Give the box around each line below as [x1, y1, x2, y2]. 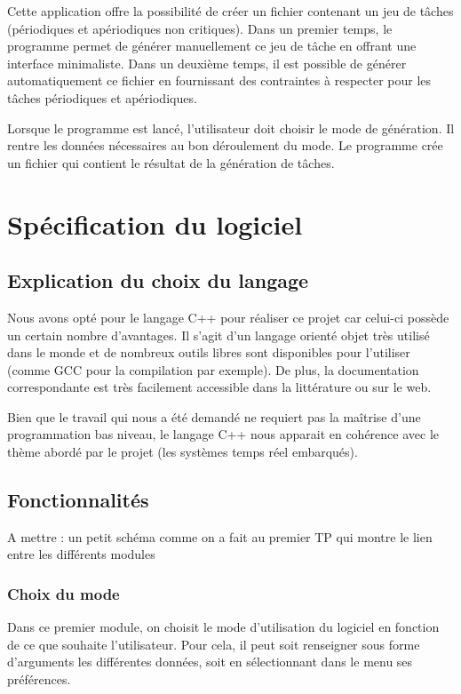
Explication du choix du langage [7, 267, 309, 294]
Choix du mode [7, 582, 120, 604]
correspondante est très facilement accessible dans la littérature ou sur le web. [7, 378, 432, 396]
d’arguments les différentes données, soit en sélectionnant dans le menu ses [7, 652, 413, 671]
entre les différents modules [7, 545, 155, 563]
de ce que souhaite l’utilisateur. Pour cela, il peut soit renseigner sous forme [7, 634, 420, 653]
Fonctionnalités [7, 486, 149, 514]
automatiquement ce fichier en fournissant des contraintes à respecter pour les [7, 71, 432, 90]
